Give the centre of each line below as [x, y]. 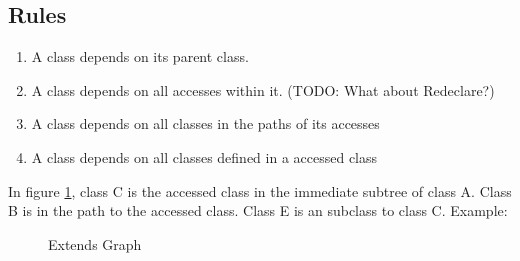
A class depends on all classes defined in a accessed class [204, 156]
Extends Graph [95, 243]
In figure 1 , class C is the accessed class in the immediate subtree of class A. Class [260, 190]
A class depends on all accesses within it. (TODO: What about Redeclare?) [263, 89]
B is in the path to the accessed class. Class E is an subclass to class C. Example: [258, 210]
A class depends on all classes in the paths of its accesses [205, 123]
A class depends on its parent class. [140, 56]
